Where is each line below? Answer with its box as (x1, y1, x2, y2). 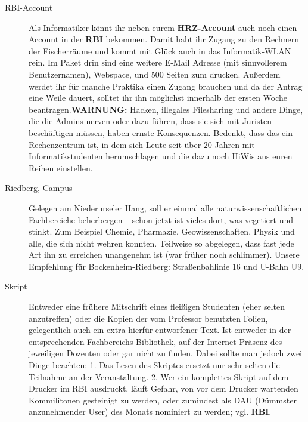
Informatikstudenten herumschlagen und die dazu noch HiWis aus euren (29, 150, 293, 162)
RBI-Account (5, 1, 53, 13)
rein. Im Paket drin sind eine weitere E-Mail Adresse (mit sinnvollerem (29, 56, 287, 69)
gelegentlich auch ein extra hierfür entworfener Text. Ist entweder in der (29, 324, 291, 336)
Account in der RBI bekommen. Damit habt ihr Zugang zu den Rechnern (29, 33, 300, 45)
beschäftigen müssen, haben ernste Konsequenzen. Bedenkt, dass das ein (29, 126, 293, 138)
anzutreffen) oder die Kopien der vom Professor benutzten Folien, (29, 312, 268, 324)
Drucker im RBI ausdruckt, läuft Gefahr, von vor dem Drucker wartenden (29, 382, 298, 395)
